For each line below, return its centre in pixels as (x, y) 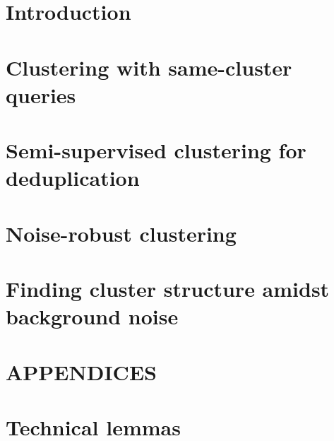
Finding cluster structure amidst (168, 289)
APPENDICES (81, 371)
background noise (92, 316)
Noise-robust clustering (121, 233)
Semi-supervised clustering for (156, 150)
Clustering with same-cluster (149, 67)
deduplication (73, 178)
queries (41, 94)
